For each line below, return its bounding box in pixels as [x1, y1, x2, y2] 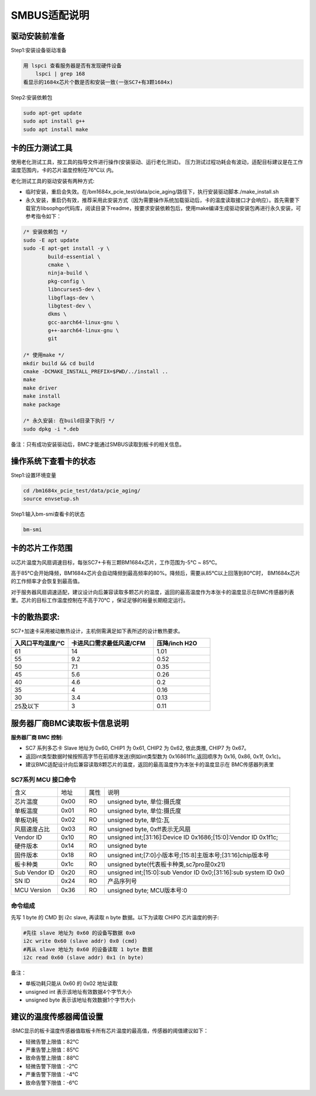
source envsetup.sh [23, 496, 79, 502]
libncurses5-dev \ [47, 286, 101, 293]
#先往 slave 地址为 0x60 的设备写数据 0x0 [23, 929, 136, 936]
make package [23, 401, 61, 408]
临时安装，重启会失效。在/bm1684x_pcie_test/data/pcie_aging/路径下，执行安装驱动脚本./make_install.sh [25, 188, 279, 195]
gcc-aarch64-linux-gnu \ [47, 319, 119, 326]
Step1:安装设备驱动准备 [11, 47, 67, 54]
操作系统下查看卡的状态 [11, 456, 96, 466]
